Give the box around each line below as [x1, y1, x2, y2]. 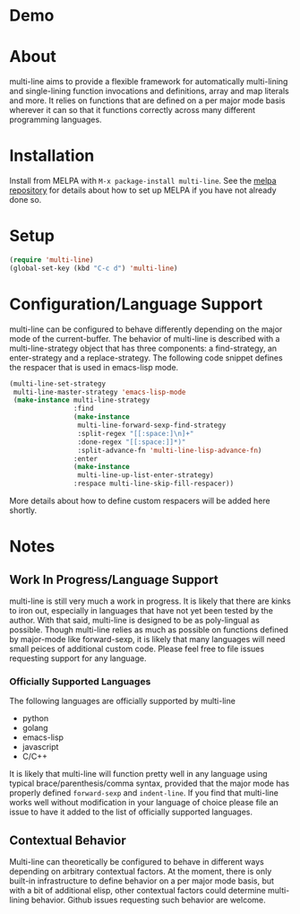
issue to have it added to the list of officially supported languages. [9, 806, 253, 817]
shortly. [9, 505, 38, 516]
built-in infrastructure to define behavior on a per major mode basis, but [9, 875, 275, 886]
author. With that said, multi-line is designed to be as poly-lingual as [9, 615, 260, 626]
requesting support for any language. [9, 653, 147, 664]
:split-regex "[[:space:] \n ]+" [77, 429, 194, 438]
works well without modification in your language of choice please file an [9, 797, 279, 808]
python [21, 713, 49, 724]
